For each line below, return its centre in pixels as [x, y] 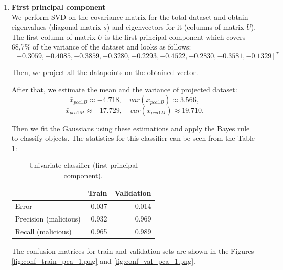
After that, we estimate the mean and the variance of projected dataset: [124, 90]
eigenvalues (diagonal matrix [56, 27]
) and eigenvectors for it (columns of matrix [175, 27]
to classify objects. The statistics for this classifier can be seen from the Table [133, 138]
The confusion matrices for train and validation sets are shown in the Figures [133, 251]
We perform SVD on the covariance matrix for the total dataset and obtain [130, 17]
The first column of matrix [53, 36]
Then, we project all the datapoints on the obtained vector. [105, 72]
